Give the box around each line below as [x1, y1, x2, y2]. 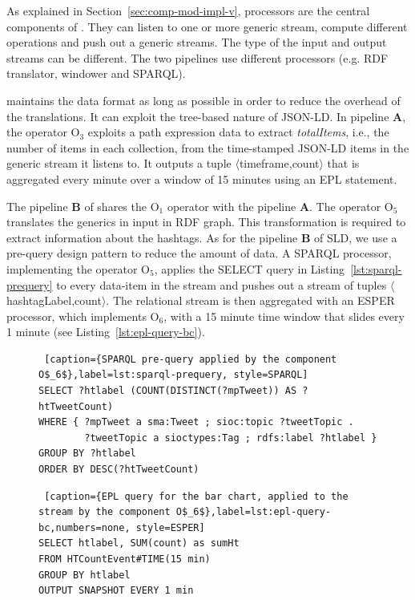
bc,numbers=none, [38, 521, 131, 533]
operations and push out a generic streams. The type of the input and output [6, 34, 387, 51]
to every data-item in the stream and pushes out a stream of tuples [56, 276, 387, 293]
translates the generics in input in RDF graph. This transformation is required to [6, 213, 406, 230]
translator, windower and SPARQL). [6, 65, 186, 82]
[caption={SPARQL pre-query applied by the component [44, 353, 337, 365]
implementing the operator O [6, 260, 150, 277]
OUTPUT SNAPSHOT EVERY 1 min [38, 585, 194, 597]
